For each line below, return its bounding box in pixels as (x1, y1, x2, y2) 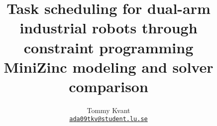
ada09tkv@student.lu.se (69, 116, 148, 123)
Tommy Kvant (87, 105, 130, 115)
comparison (69, 76, 148, 96)
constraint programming (23, 37, 194, 57)
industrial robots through (19, 17, 198, 38)
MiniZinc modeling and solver (3, 56, 214, 77)
